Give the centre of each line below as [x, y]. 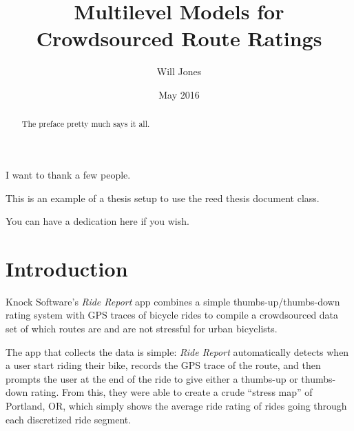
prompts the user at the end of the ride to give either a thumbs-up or [152, 378]
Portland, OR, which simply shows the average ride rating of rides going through [176, 406]
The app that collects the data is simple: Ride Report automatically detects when [177, 351]
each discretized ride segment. [69, 419]
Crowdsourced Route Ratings [179, 38]
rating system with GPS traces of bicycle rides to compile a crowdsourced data [172, 315]
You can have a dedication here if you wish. [97, 221]
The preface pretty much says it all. [86, 124]
